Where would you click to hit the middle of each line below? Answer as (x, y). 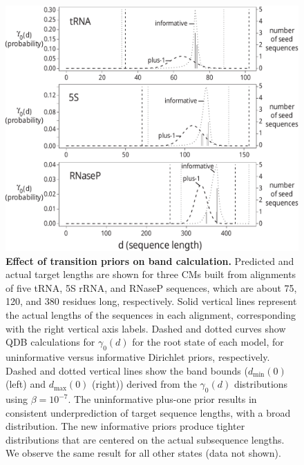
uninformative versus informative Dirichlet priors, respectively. (138, 357)
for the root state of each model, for (208, 342)
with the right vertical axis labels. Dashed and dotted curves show (146, 328)
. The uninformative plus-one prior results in (162, 399)
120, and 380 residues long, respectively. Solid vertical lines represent (151, 301)
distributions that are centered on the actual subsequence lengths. (145, 439)
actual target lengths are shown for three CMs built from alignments (151, 274)
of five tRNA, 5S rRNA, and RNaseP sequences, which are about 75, (151, 287)
